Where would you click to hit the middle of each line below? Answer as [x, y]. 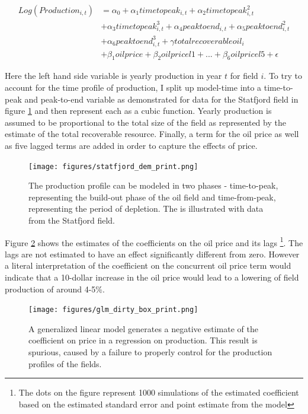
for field [244, 76]
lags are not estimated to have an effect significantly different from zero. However [152, 254]
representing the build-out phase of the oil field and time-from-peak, [152, 197]
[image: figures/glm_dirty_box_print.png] [113, 310]
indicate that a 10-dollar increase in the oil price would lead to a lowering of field [152, 277]
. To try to [283, 76]
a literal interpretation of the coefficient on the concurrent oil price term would [148, 265]
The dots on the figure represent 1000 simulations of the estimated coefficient [159, 392]
